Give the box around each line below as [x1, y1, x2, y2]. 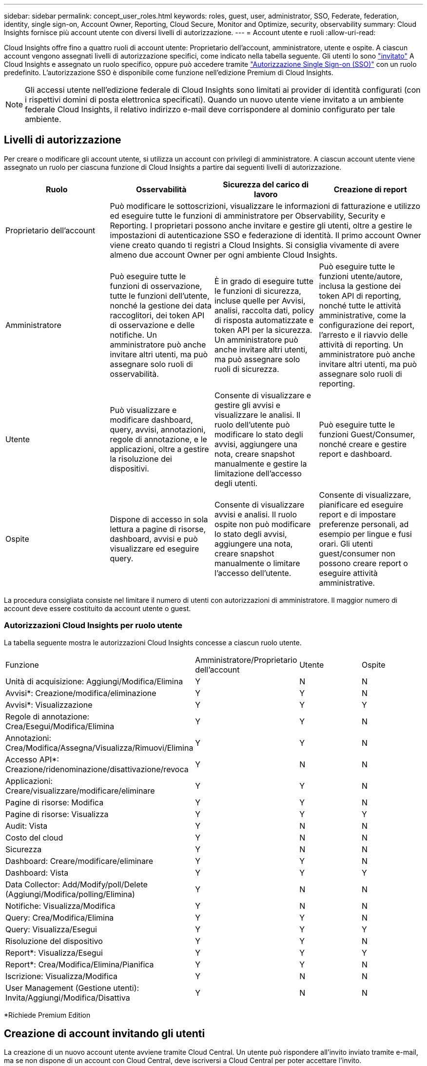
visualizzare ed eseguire [110, 543, 199, 553]
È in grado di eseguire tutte [214, 276, 313, 286]
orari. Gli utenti [319, 538, 373, 549]
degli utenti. [214, 478, 258, 488]
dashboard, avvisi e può [110, 533, 198, 544]
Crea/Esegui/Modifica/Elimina [5, 721, 115, 731]
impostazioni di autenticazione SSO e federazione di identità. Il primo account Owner [110, 230, 422, 240]
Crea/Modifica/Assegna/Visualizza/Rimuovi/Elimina [5, 742, 194, 753]
